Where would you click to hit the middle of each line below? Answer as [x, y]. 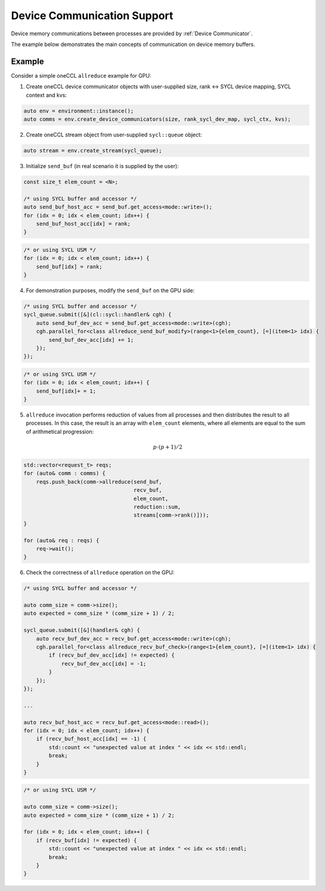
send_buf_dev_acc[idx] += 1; [91, 340]
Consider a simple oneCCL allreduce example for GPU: [81, 75]
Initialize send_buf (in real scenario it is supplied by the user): [102, 166]
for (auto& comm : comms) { [64, 473]
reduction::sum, [157, 507]
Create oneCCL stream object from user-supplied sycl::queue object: [114, 134]
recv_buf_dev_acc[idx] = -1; [104, 664]
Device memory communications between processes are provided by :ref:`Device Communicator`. [132, 33]
